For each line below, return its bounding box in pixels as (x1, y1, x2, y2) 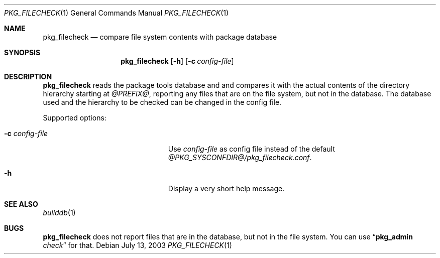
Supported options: (43, 113, 106, 122)
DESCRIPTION (4, 72, 52, 81)
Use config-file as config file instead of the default (168, 145, 335, 153)
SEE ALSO (4, 200, 38, 208)
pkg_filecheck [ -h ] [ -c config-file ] (121, 57, 234, 65)
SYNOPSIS (4, 48, 41, 57)
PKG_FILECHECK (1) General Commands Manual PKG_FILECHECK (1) (4, 9, 229, 17)
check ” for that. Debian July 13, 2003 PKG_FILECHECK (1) (43, 241, 232, 249)
